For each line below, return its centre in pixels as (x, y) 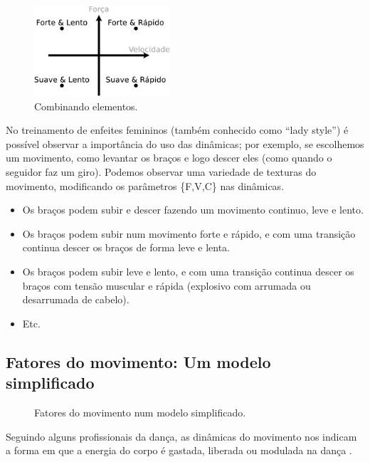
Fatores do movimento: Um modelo (138, 361)
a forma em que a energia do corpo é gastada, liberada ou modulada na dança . (179, 450)
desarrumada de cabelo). (76, 299)
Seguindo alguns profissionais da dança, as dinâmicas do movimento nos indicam (181, 436)
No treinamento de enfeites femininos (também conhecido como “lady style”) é (177, 130)
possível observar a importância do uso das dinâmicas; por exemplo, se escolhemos (185, 143)
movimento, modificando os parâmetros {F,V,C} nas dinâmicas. (145, 185)
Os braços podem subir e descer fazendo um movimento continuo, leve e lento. (193, 210)
